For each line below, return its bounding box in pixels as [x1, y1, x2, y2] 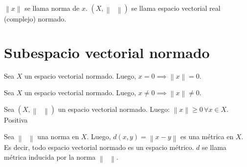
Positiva [4, 115, 28, 125]
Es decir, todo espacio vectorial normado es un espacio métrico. [4, 142, 194, 152]
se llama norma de [24, 3, 80, 13]
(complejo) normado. [4, 14, 67, 23]
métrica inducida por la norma [4, 151, 96, 162]
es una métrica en [180, 131, 234, 141]
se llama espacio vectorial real [131, 3, 221, 13]
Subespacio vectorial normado [4, 42, 210, 62]
